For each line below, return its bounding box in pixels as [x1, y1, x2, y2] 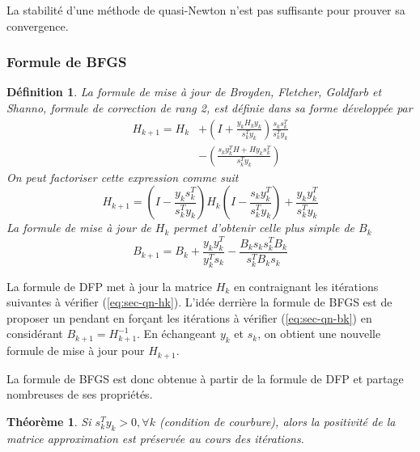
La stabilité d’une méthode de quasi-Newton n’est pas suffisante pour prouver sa [6, 2, 405, 18]
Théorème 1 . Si [6, 412, 91, 429]
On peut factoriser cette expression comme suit [6, 168, 239, 185]
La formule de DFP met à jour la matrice [6, 277, 213, 294]
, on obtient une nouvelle [257, 325, 381, 342]
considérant [6, 325, 63, 342]
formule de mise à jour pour [6, 342, 145, 359]
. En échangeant [137, 325, 217, 342]
